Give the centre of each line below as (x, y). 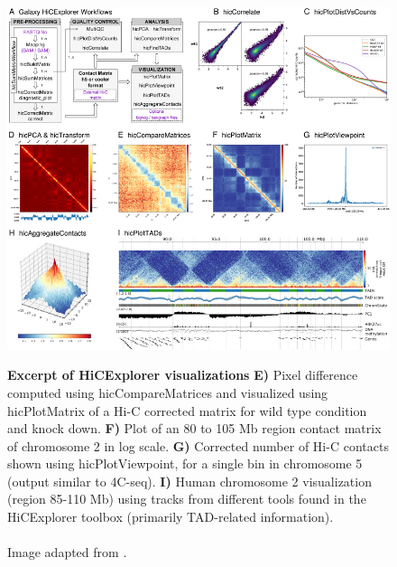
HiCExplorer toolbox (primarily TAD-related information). (171, 517)
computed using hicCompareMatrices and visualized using (168, 392)
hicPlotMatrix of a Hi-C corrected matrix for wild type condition (187, 410)
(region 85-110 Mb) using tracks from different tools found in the (187, 499)
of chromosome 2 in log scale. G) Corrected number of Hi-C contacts (198, 445)
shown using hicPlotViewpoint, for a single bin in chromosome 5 (185, 463)
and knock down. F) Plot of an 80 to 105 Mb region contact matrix (194, 428)
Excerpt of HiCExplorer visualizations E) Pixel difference (183, 375)
